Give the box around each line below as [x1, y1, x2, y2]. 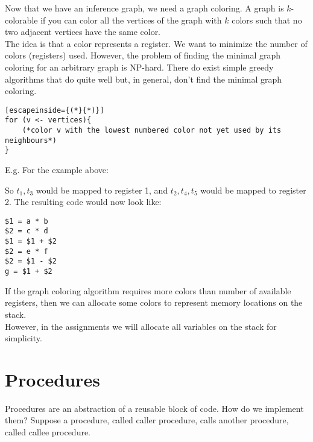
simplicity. [5, 332, 42, 344]
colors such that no [232, 13, 302, 26]
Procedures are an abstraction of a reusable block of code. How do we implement [5, 402, 304, 414]
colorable [5, 13, 38, 26]
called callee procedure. [5, 426, 91, 438]
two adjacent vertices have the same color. [5, 25, 161, 38]
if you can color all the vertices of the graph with [40, 13, 222, 26]
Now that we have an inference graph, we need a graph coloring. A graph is [5, 2, 284, 14]
